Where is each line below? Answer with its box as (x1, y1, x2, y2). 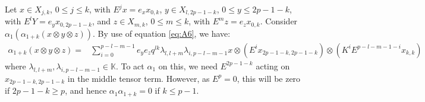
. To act (115, 59, 144, 72)
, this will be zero (237, 72, 301, 84)
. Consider (260, 15, 298, 27)
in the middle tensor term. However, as (67, 72, 210, 84)
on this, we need (158, 59, 218, 72)
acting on (256, 59, 290, 72)
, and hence (65, 84, 107, 97)
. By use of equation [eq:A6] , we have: (92, 27, 231, 39)
